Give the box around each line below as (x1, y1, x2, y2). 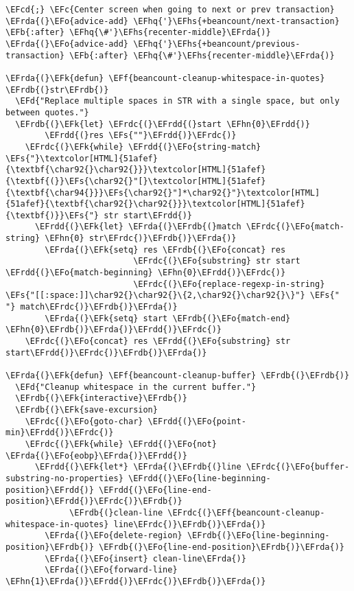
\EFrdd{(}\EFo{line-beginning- (128, 473, 271, 483)
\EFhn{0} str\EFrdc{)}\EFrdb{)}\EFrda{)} (45, 233, 237, 244)
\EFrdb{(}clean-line (69, 507, 163, 518)
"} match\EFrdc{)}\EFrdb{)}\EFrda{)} (5, 302, 178, 312)
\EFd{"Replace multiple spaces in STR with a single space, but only (15, 96, 340, 106)
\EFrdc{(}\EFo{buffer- (246, 462, 350, 472)
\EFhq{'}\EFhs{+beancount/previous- (133, 38, 300, 49)
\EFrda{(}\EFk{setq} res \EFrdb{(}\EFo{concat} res (45, 244, 286, 255)
